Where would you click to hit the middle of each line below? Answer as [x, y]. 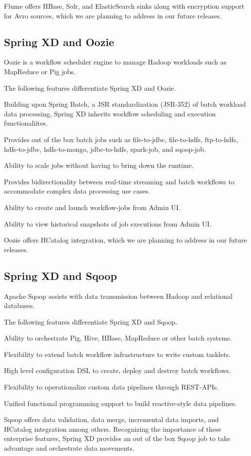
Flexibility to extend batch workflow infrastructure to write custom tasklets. [117, 354]
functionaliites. [26, 123]
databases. [19, 305]
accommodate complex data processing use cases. [77, 191]
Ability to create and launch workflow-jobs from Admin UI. [92, 207]
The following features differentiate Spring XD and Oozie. [90, 88]
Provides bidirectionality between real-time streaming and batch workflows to [119, 181]
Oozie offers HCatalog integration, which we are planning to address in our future [125, 240]
